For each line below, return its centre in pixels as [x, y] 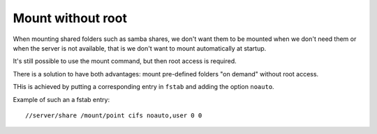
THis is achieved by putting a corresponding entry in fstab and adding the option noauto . [144, 87]
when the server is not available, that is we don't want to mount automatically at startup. [140, 48]
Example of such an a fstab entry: [61, 99]
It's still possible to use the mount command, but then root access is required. [125, 61]
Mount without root [70, 18]
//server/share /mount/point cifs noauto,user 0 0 [114, 115]
